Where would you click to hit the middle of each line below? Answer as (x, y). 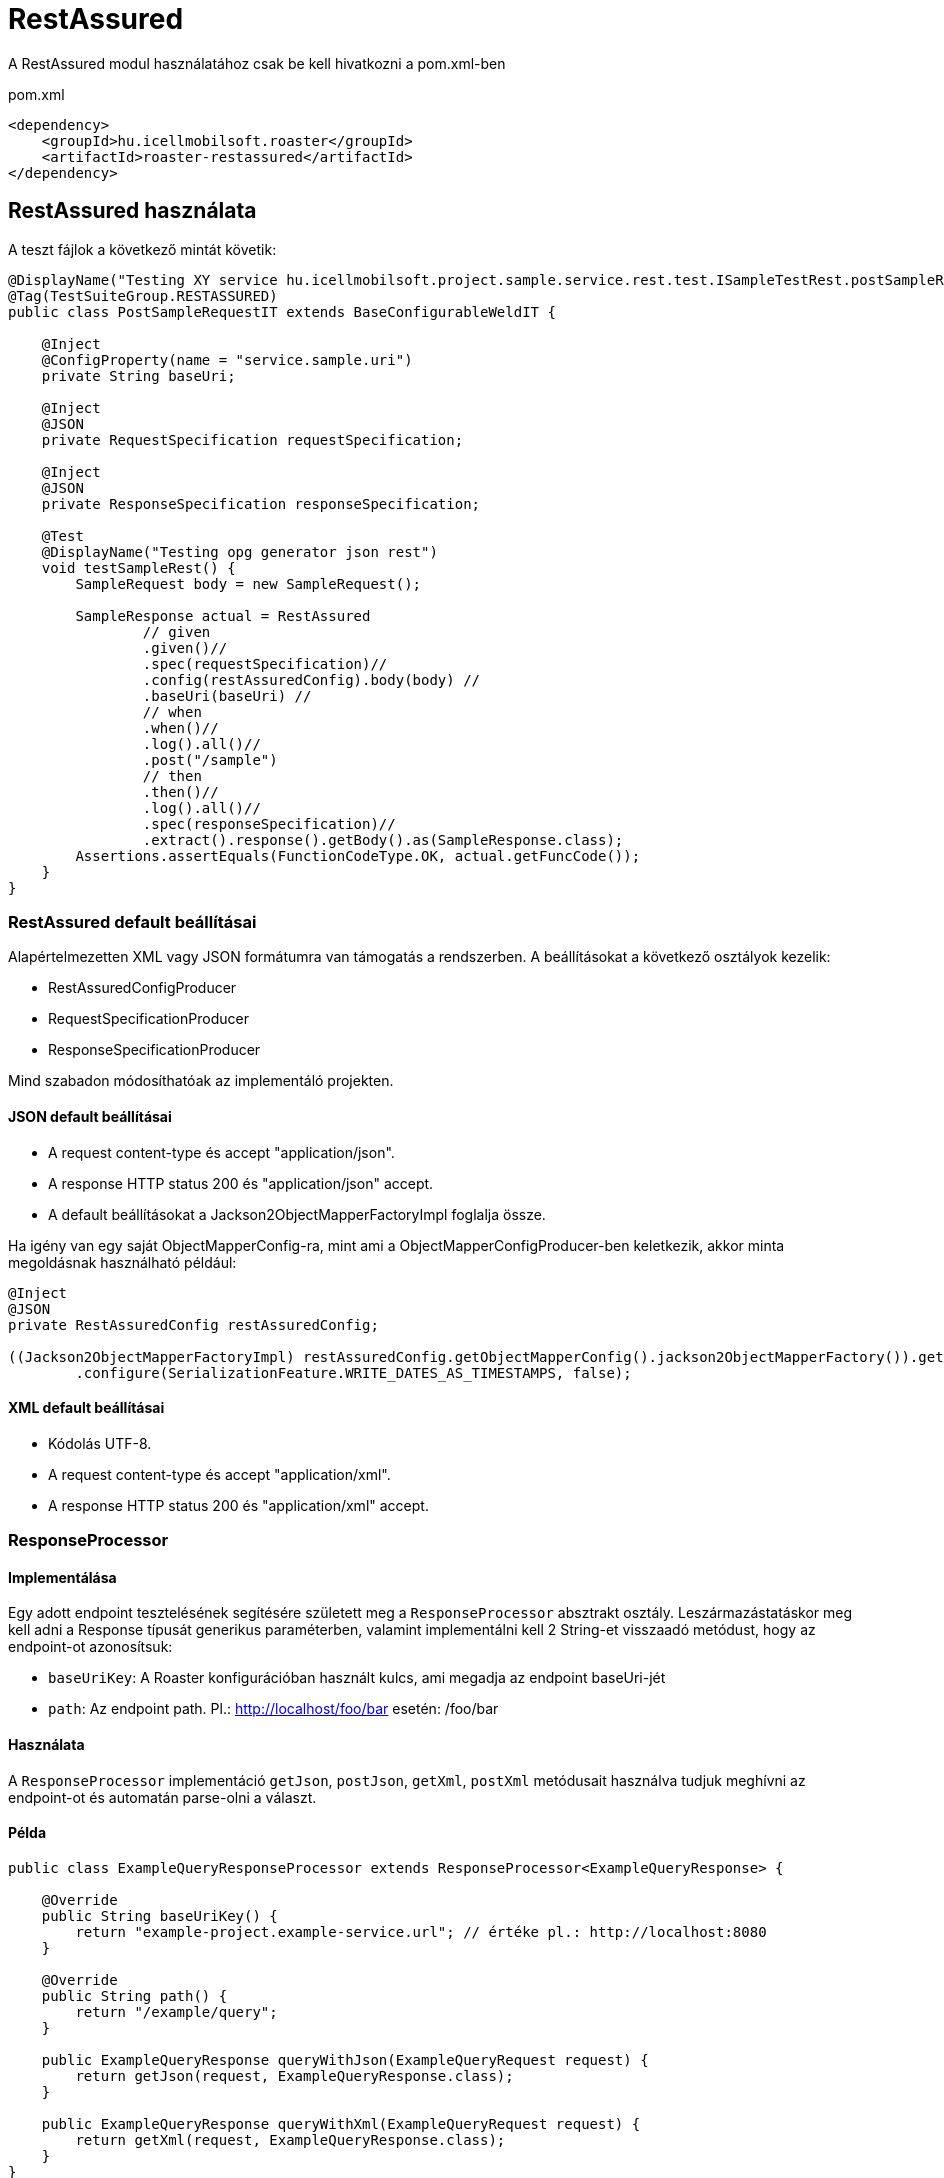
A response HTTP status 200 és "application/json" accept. (241, 1183)
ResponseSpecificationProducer (154, 1050)
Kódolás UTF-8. (100, 1443)
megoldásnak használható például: (122, 1262)
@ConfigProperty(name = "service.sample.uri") (227, 359)
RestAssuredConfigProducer (142, 988)
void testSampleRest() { (138, 567)
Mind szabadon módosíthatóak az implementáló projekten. (201, 1081)
